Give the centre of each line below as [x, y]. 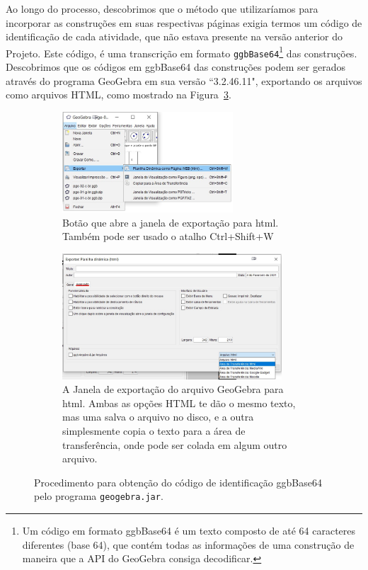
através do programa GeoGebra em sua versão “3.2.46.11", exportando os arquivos [184, 80]
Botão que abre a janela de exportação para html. [171, 222]
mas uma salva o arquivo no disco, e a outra [158, 417]
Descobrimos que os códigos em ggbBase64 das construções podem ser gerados [176, 67]
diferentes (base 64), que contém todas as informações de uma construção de [188, 544]
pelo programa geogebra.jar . [99, 496]
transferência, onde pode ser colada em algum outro [175, 444]
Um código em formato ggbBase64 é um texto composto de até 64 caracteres [189, 530]
